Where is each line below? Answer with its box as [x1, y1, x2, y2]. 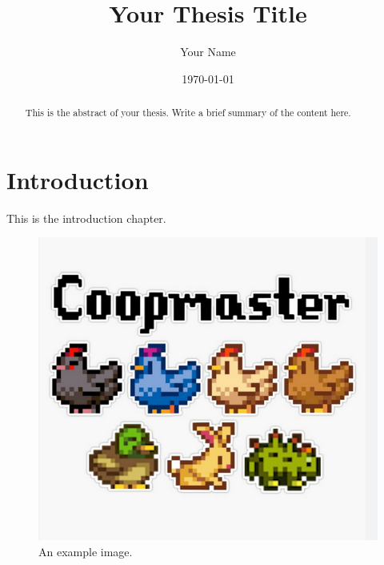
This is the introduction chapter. [6, 209, 166, 226]
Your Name [180, 43, 236, 60]
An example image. [38, 543, 133, 559]
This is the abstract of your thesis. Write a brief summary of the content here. [25, 106, 351, 119]
